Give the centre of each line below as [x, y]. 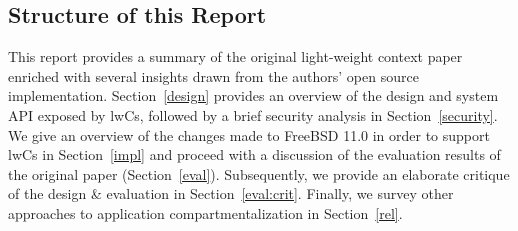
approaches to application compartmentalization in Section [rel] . [205, 212]
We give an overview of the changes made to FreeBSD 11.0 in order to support [249, 134]
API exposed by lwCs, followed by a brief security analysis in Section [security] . [253, 114]
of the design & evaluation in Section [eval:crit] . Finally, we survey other [231, 193]
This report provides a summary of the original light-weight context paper [235, 56]
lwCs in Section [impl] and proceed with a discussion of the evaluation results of [254, 154]
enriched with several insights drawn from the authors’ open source [213, 75]
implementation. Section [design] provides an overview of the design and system [253, 95]
